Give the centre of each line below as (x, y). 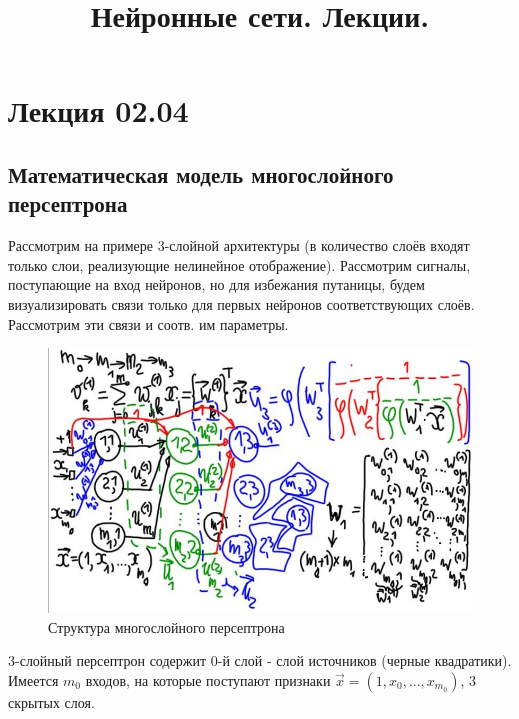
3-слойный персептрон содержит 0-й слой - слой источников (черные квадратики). (260, 660)
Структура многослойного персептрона (166, 626)
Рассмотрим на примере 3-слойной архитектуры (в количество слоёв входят (239, 245)
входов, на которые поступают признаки (208, 679)
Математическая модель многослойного (201, 173)
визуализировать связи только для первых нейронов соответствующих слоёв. (241, 303)
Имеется (33, 679)
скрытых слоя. (51, 701)
